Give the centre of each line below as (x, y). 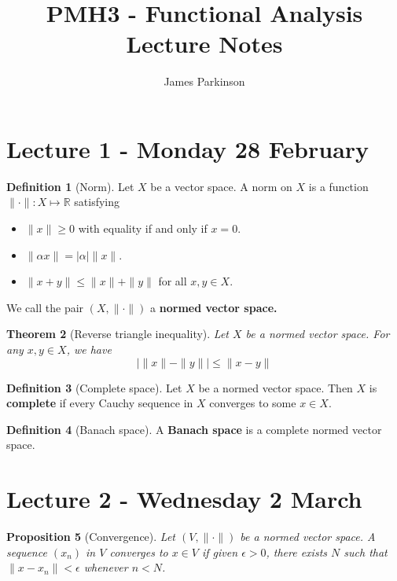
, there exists (297, 552)
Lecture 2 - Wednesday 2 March (184, 499)
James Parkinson (204, 81)
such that (366, 552)
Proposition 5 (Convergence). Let (91, 537)
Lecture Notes (204, 44)
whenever (106, 567)
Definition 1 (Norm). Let (70, 186)
